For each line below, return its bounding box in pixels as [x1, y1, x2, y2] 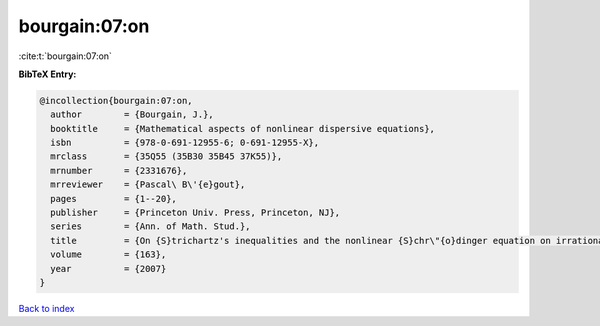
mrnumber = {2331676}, [50, 165, 188, 176]
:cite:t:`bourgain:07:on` [18, 50, 112, 62]
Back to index [18, 302, 75, 314]
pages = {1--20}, [50, 193, 177, 204]
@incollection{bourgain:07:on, [39, 95, 194, 106]
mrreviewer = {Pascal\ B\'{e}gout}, [50, 179, 246, 190]
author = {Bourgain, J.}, [50, 109, 214, 120]
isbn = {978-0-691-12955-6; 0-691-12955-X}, [50, 137, 320, 149]
